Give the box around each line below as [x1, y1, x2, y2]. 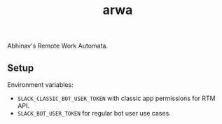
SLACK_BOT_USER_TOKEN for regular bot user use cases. [17, 109, 172, 117]
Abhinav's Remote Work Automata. [7, 41, 109, 50]
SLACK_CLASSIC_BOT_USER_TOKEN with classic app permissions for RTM [17, 94, 216, 102]
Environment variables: [7, 81, 74, 89]
